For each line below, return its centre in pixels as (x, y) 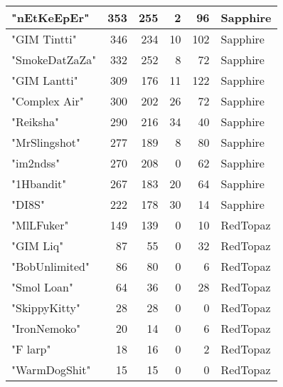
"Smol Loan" (42, 287)
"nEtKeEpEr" (50, 17)
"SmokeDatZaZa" (54, 60)
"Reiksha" (35, 122)
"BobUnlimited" (50, 266)
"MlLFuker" (40, 225)
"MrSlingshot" (46, 142)
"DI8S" (28, 204)
